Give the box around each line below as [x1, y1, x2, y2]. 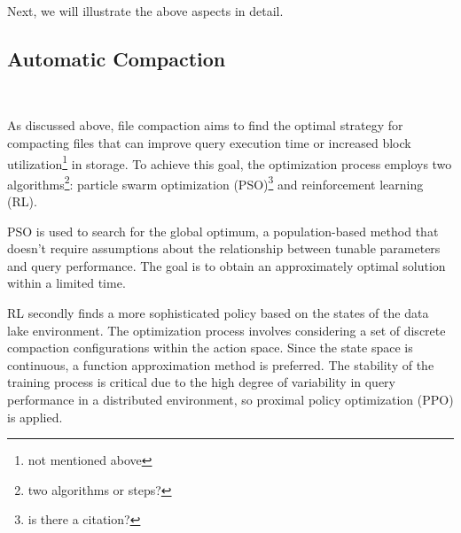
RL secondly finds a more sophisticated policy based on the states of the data [7, 304, 429, 322]
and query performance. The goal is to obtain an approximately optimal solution [7, 256, 446, 274]
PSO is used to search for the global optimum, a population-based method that [7, 221, 439, 240]
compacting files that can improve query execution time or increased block [7, 133, 411, 151]
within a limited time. [7, 274, 126, 292]
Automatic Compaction [7, 44, 226, 72]
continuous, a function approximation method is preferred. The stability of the [7, 355, 434, 374]
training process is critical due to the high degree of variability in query [7, 373, 395, 391]
